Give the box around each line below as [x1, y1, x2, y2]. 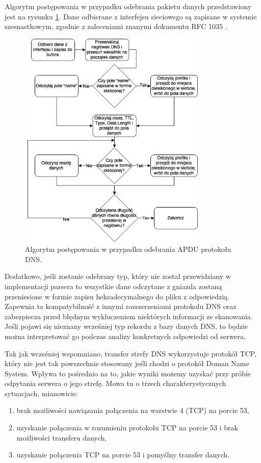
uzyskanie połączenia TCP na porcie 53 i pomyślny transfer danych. [16, 449, 229, 460]
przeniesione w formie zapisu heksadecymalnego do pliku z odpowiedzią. [5, 291, 229, 301]
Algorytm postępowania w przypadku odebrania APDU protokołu [25, 244, 231, 254]
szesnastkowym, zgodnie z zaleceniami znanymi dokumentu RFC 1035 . [5, 21, 227, 32]
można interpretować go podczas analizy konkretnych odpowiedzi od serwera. [5, 330, 246, 341]
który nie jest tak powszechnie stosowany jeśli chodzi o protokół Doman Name [5, 358, 249, 369]
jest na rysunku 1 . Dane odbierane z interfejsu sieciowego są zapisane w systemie [5, 11, 257, 21]
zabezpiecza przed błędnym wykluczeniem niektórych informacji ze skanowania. [5, 311, 253, 321]
